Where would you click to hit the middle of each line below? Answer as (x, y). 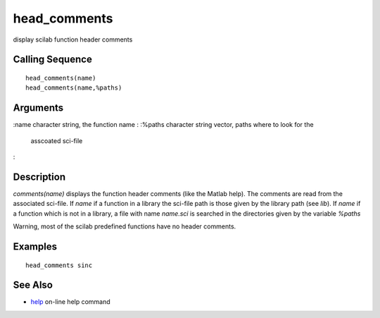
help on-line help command (70, 302)
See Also (33, 285)
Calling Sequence (53, 60)
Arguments (38, 108)
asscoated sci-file (57, 140)
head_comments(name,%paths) (74, 88)
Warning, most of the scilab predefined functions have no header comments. (125, 226)
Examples (35, 246)
